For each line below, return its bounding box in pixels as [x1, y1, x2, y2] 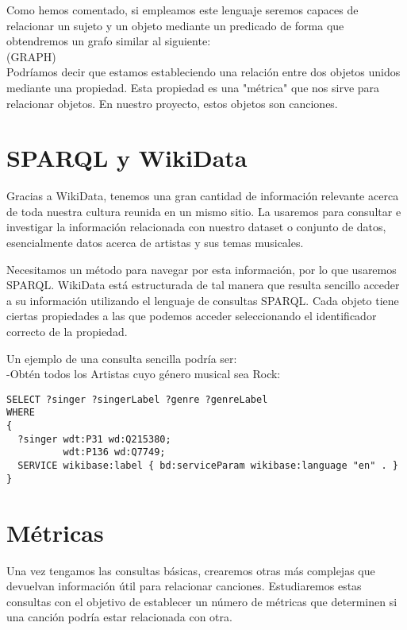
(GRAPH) [6, 48, 56, 64]
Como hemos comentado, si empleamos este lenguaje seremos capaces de [6, 2, 359, 17]
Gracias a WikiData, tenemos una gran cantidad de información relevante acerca [6, 187, 399, 204]
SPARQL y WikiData [6, 141, 248, 174]
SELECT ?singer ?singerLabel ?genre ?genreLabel [6, 393, 268, 405]
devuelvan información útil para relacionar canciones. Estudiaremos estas [6, 578, 362, 594]
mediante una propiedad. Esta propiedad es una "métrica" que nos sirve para [6, 79, 380, 95]
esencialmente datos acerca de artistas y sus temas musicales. [6, 234, 304, 251]
